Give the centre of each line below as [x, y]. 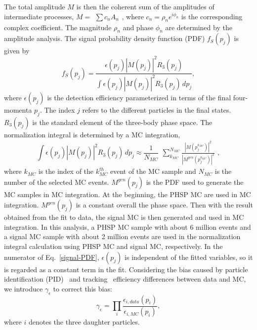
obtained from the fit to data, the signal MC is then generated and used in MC [124, 217]
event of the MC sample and [153, 171]
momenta [18, 109]
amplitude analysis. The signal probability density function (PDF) [105, 38]
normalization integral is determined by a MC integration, [92, 134]
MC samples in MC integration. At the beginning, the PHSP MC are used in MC [128, 194]
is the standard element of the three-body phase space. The [122, 122]
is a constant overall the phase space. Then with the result [164, 205]
